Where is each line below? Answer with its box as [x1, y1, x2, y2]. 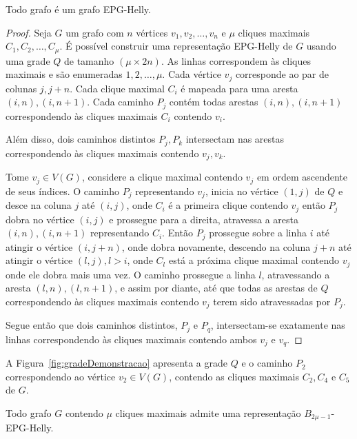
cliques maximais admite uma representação [115, 406, 301, 420]
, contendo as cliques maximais [169, 369, 299, 383]
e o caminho [241, 356, 293, 370]
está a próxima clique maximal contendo [168, 253, 339, 267]
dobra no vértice [6, 212, 74, 226]
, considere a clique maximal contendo [81, 170, 243, 184]
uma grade [6, 53, 50, 68]
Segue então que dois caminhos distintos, [6, 318, 178, 332]
